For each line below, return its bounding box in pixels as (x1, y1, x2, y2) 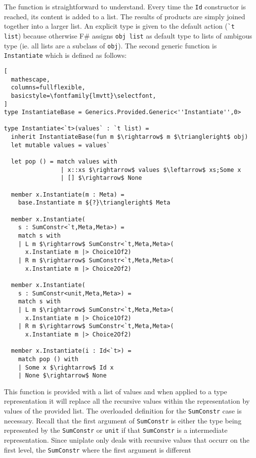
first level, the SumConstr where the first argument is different (4, 444, 191, 455)
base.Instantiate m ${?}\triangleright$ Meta (18, 199, 171, 207)
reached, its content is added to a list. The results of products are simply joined (4, 11, 245, 21)
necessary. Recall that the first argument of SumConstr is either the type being (4, 415, 242, 425)
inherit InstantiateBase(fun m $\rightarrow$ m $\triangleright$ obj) (11, 133, 248, 141)
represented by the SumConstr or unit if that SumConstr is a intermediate (4, 425, 228, 435)
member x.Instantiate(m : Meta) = (11, 191, 125, 198)
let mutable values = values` (11, 141, 110, 149)
